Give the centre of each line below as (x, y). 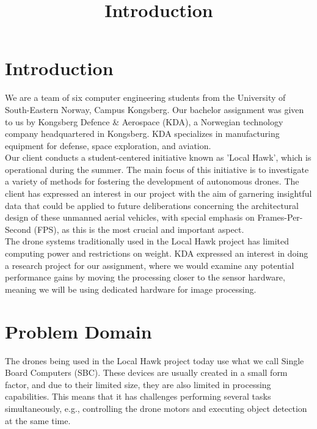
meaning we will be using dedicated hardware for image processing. (131, 289)
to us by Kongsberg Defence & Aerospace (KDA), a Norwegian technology (144, 121)
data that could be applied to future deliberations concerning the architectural (152, 205)
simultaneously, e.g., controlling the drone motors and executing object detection (156, 408)
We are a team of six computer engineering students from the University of (145, 97)
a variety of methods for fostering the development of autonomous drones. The (152, 181)
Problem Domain (78, 331)
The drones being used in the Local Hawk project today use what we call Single (155, 360)
